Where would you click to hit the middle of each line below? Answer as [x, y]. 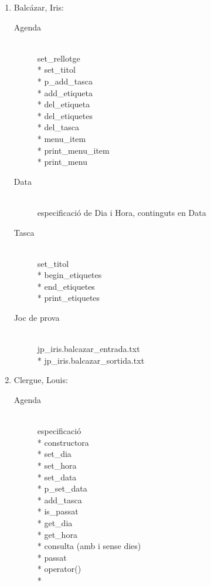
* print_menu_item [73, 150]
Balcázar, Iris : [39, 7]
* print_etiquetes [69, 298]
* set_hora [57, 465]
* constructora [63, 442]
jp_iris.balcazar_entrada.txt [89, 349]
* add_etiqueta [65, 92]
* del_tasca [58, 127]
